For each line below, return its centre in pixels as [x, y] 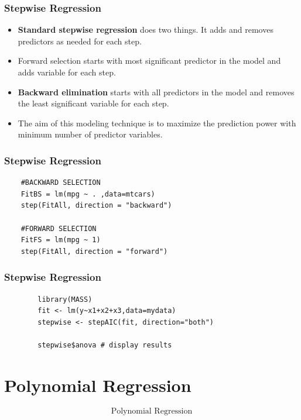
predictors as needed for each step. [80, 41]
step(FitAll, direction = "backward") [96, 206]
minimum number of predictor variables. [90, 134]
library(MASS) [65, 299]
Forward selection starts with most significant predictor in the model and [149, 61]
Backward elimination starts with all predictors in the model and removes [156, 92]
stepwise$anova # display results [105, 345]
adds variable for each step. [67, 72]
